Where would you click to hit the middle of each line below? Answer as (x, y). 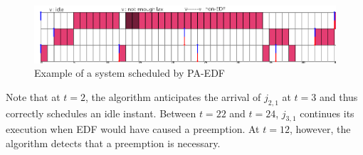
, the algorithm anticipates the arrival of (173, 96)
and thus (338, 96)
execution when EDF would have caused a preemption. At (133, 129)
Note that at (33, 96)
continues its (327, 113)
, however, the (320, 129)
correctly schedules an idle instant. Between (101, 113)
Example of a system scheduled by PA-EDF (130, 73)
